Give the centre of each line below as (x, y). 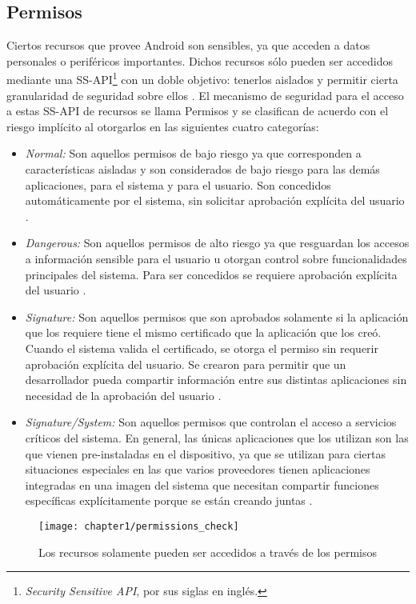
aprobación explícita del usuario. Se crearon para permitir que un (186, 364)
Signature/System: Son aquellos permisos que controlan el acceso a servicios (211, 422)
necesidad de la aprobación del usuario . (123, 395)
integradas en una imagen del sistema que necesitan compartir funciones (202, 484)
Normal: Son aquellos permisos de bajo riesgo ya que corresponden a (193, 153)
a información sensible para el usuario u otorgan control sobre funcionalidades (216, 258)
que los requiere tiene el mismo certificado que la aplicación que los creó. (203, 332)
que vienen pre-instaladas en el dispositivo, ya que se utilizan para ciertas (205, 453)
